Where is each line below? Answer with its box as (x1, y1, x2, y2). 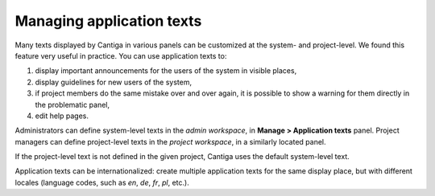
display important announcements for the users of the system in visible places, (35, 66, 297, 76)
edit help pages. (35, 111, 89, 120)
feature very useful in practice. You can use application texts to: (14, 51, 227, 60)
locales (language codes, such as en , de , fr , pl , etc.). (14, 178, 189, 187)
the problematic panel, (35, 100, 110, 109)
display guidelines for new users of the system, (35, 77, 193, 87)
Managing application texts (14, 12, 202, 30)
